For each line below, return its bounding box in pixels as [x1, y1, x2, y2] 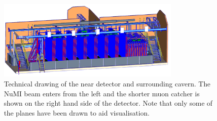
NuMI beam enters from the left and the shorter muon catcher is [4, 88, 200, 98]
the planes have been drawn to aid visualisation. [4, 107, 150, 118]
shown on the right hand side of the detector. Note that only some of [4, 98, 213, 108]
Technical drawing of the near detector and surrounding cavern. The [4, 78, 211, 88]
